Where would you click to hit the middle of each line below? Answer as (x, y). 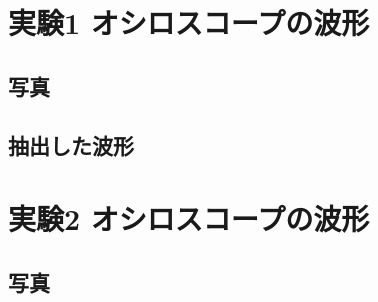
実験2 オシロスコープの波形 (189, 218)
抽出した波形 (71, 144)
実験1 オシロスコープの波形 (189, 22)
